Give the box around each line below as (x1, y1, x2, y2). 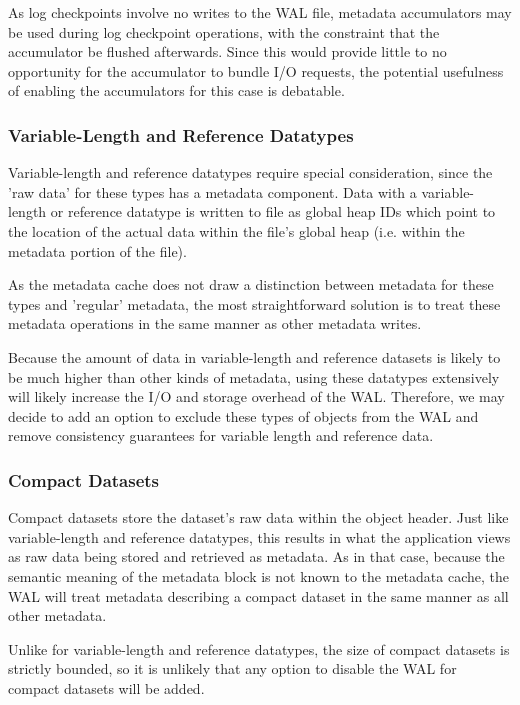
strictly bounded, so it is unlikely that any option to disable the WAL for (8, 658, 457, 679)
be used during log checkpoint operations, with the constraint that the (8, 21, 440, 42)
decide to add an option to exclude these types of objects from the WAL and (8, 405, 479, 426)
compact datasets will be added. (8, 677, 205, 698)
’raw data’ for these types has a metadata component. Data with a (8, 181, 417, 202)
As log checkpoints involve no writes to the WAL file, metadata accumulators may (8, 2, 512, 22)
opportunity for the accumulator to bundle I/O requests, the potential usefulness (8, 60, 504, 81)
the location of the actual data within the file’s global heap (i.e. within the (8, 220, 465, 241)
